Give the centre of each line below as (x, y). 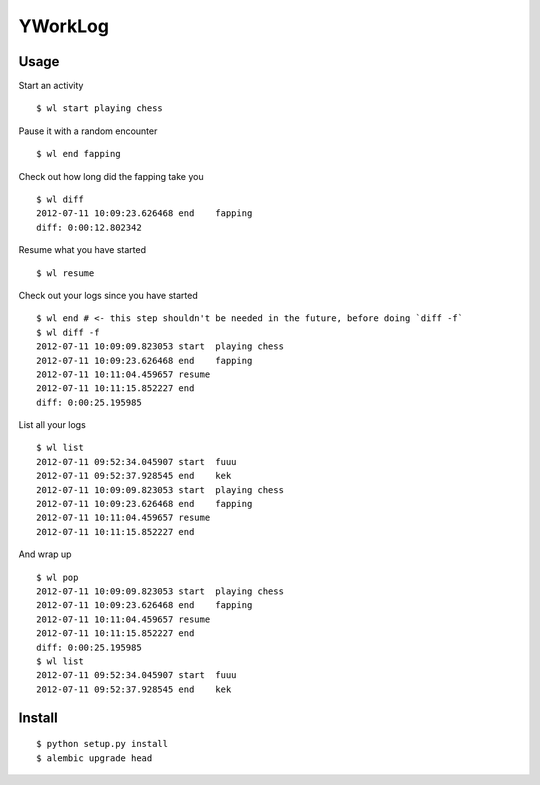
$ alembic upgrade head (94, 758)
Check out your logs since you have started (108, 295)
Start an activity (51, 86)
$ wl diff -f (68, 332)
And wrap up (45, 554)
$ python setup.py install (102, 744)
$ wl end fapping (78, 154)
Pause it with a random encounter (88, 131)
